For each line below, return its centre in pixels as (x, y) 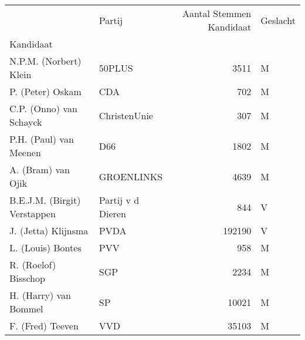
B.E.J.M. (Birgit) (45, 200)
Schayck (26, 122)
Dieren (112, 213)
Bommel (26, 309)
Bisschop (27, 278)
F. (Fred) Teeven (44, 326)
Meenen (25, 152)
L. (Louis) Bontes (45, 248)
